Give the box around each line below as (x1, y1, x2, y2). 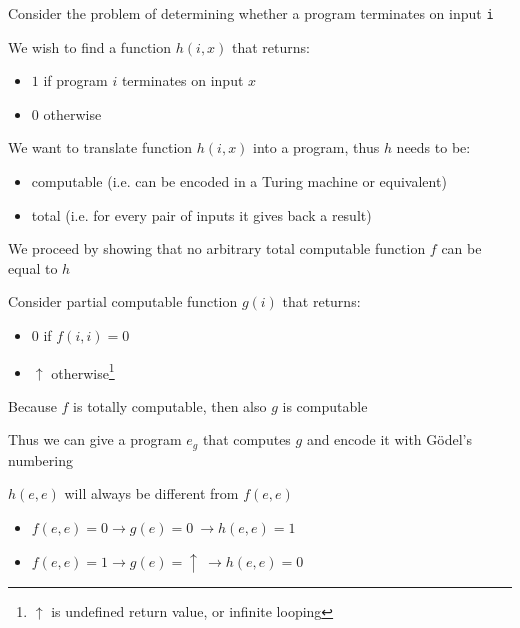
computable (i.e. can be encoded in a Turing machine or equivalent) (31, 171, 447, 192)
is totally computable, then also (73, 395, 267, 416)
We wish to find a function (8, 36, 172, 57)
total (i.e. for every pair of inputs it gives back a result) (31, 204, 372, 225)
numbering (8, 449, 74, 470)
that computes (202, 429, 291, 450)
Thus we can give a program (8, 429, 182, 450)
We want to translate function (8, 137, 193, 158)
